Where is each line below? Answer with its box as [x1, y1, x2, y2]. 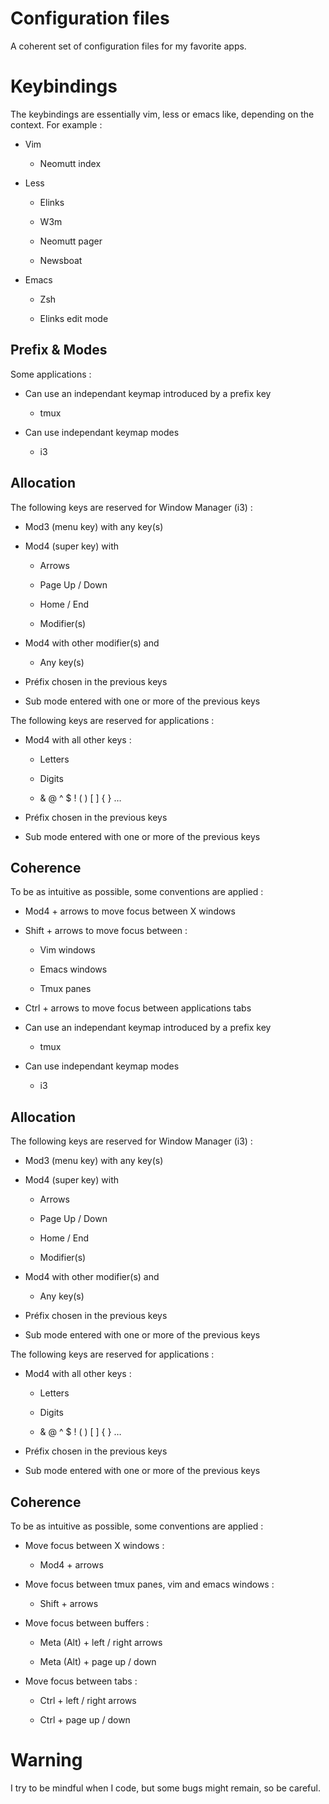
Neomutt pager [39, 235, 103, 247]
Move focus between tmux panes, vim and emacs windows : [24, 1578, 275, 1590]
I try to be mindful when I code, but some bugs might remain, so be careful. [10, 1782, 321, 1794]
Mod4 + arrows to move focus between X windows [24, 905, 236, 917]
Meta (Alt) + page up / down [39, 1655, 157, 1667]
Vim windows [39, 944, 96, 956]
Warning [10, 1749, 83, 1772]
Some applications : [10, 368, 92, 380]
